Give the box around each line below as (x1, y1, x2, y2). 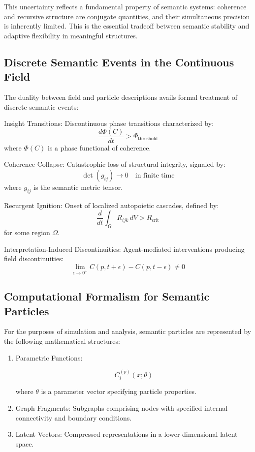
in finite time (135, 172, 175, 179)
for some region (4, 227, 50, 238)
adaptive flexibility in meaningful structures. (4, 30, 138, 40)
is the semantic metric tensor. (33, 182, 123, 192)
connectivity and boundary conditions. (15, 412, 132, 422)
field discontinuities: (4, 253, 64, 264)
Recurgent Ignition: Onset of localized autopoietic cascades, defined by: (4, 200, 219, 210)
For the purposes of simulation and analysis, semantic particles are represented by (4, 326, 251, 336)
